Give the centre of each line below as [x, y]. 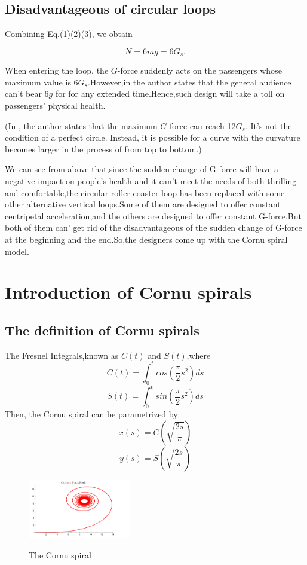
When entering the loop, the [57, 70]
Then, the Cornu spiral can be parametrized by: [93, 413]
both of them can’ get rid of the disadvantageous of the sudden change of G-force [153, 227]
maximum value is [38, 82]
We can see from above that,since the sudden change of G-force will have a [142, 169]
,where [199, 355]
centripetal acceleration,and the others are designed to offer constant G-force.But [153, 216]
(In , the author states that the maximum [81, 125]
